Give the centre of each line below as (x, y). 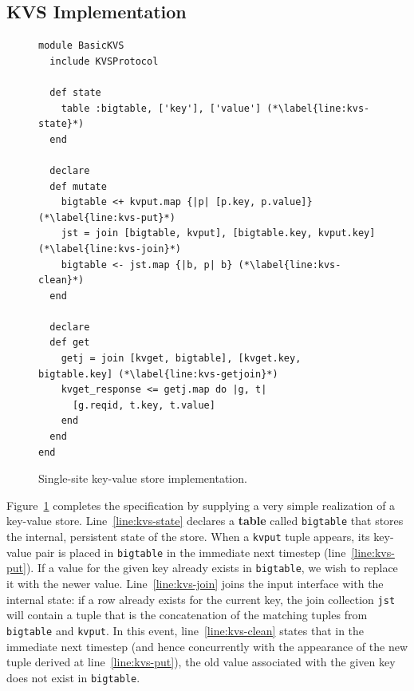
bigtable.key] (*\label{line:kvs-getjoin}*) (158, 374)
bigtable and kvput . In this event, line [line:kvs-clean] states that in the (185, 630)
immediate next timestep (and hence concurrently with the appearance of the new (207, 646)
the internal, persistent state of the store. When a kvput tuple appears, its (188, 537)
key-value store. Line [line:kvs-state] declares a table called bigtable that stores (205, 521)
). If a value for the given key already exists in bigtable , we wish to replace (212, 568)
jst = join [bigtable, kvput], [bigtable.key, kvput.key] (218, 233)
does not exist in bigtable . (73, 677)
